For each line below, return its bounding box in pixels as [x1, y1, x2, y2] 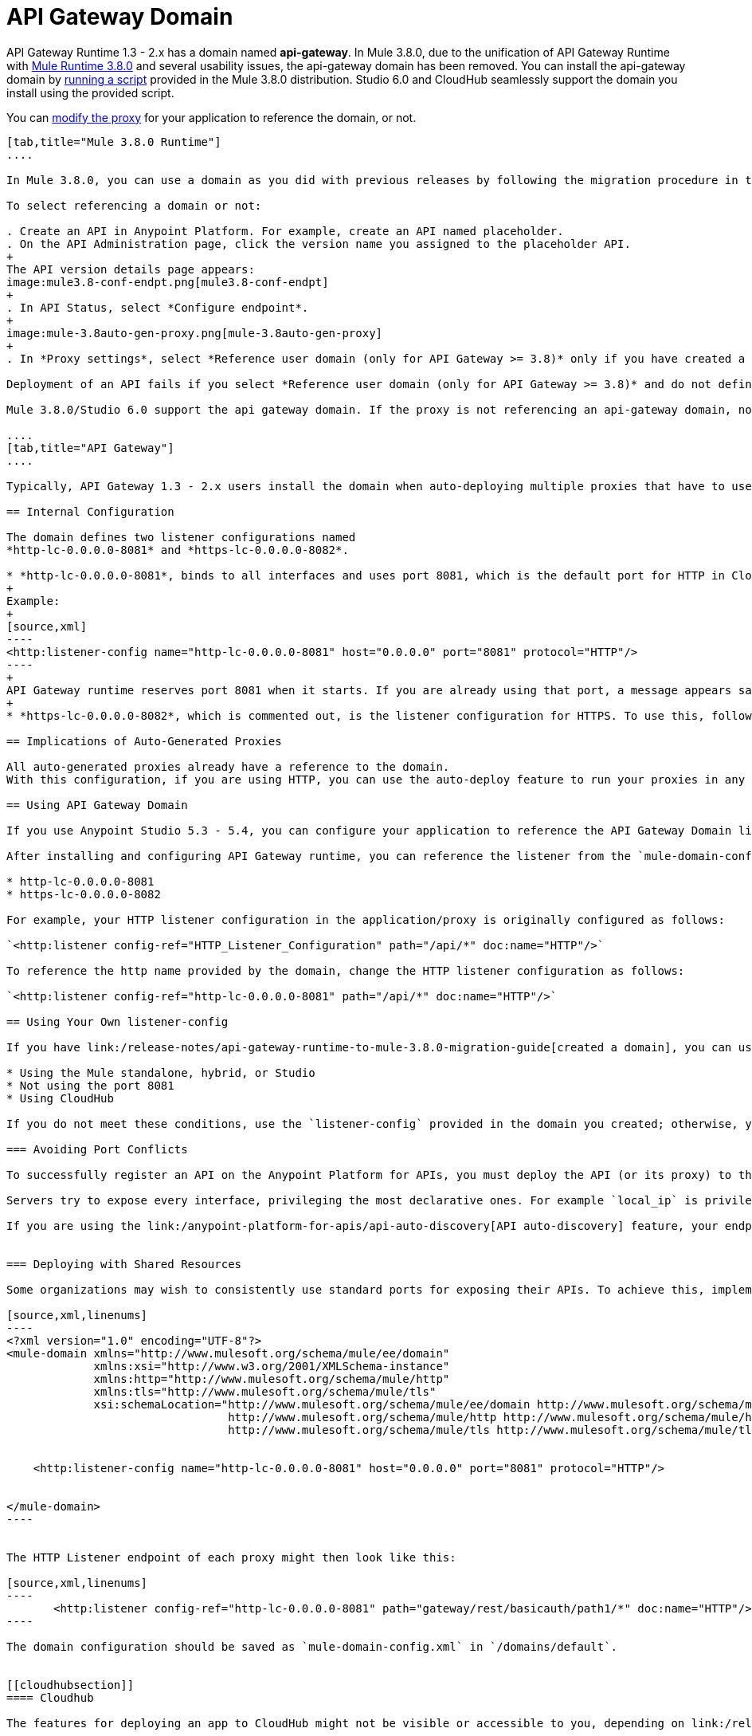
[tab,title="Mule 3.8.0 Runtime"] [6, 135, 221, 148]
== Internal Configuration [6, 505, 174, 518]
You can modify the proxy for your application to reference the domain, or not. [6, 110, 417, 124]
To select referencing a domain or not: [6, 198, 262, 212]
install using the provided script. [6, 85, 174, 100]
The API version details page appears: [6, 262, 255, 276]
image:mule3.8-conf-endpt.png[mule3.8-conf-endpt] [6, 275, 329, 289]
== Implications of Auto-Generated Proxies [6, 734, 282, 748]
